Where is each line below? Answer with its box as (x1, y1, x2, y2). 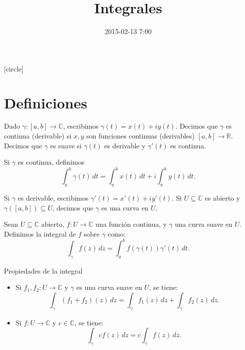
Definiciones (4, 92, 87, 112)
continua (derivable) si (4, 131, 71, 141)
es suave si (50, 140, 82, 150)
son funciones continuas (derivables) (86, 131, 195, 141)
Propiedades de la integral (4, 265, 83, 276)
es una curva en (101, 202, 149, 212)
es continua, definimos (18, 157, 84, 167)
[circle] (4, 63, 24, 73)
